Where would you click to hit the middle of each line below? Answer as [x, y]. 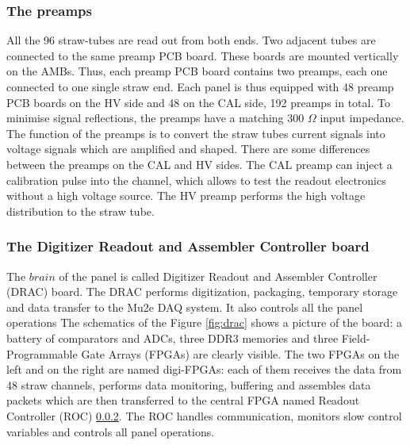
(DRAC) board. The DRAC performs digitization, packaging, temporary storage [202, 292]
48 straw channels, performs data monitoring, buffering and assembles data [189, 384]
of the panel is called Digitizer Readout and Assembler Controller [218, 276]
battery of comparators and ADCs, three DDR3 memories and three [172, 338]
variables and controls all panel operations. [111, 431]
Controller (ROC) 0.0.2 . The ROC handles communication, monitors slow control [204, 415]
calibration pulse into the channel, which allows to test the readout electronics [196, 180]
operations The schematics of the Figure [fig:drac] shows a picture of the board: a [204, 322]
